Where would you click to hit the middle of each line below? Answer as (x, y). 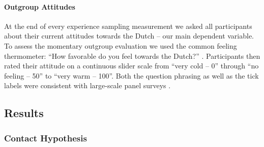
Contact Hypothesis (46, 138)
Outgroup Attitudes (40, 6)
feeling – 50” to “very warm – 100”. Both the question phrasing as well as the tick (131, 75)
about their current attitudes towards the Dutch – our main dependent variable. (129, 36)
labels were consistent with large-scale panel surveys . (87, 85)
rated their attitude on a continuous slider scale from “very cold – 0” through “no (131, 66)
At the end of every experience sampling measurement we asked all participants (128, 26)
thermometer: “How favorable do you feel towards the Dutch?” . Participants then (132, 56)
